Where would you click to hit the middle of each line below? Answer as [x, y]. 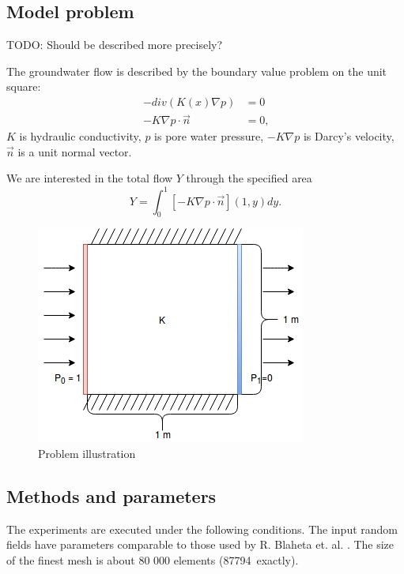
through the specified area [249, 178]
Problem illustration [87, 453]
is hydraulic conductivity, [80, 136]
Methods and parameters [111, 495]
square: [24, 86]
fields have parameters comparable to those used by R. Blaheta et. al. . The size [200, 544]
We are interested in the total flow [90, 178]
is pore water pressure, [209, 136]
